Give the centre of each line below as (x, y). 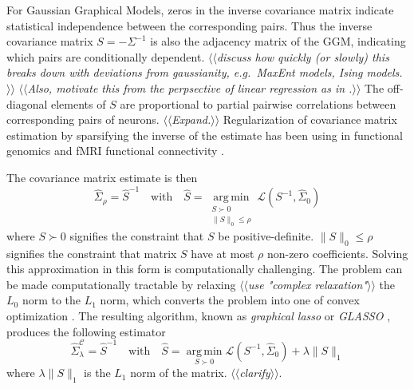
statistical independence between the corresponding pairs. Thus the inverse (189, 25)
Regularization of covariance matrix (310, 119)
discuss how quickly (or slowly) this (303, 56)
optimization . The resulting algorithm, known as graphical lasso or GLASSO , (199, 316)
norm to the (51, 300)
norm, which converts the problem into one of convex (230, 300)
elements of (79, 103)
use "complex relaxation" (308, 284)
